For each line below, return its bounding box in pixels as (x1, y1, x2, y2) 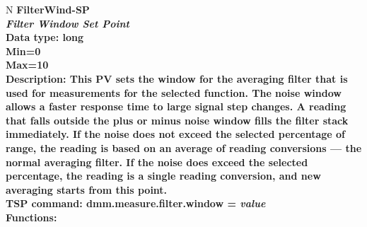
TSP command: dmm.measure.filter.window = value (6, 196, 266, 211)
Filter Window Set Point (6, 16, 129, 30)
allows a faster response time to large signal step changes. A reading (6, 99, 346, 114)
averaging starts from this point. (6, 182, 168, 197)
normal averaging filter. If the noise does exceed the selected (6, 154, 308, 169)
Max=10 (6, 57, 49, 72)
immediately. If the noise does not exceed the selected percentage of (6, 127, 346, 141)
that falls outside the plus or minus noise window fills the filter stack (6, 112, 349, 127)
